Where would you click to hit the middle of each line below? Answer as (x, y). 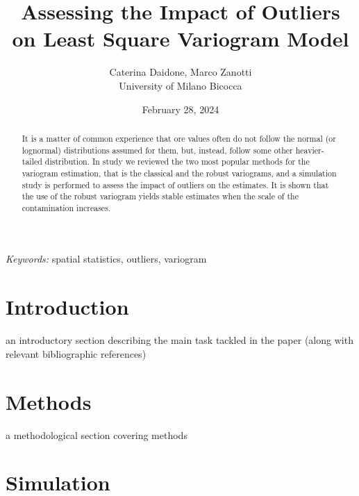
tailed (32, 162)
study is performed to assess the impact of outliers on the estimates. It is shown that (175, 184)
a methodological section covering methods (97, 435)
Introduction (67, 307)
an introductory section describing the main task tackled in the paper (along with (179, 340)
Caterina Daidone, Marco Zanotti (181, 72)
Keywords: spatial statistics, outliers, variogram (106, 259)
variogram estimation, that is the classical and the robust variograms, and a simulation (179, 173)
